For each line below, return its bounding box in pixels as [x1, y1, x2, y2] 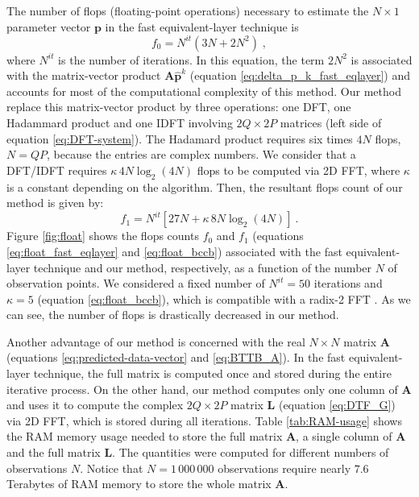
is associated [351, 51, 413, 68]
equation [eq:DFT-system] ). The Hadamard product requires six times [6, 130, 353, 147]
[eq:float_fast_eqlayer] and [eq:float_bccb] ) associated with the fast [6, 242, 342, 259]
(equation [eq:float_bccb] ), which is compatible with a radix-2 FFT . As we [37, 290, 411, 307]
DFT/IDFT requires [6, 161, 107, 178]
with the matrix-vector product [6, 67, 161, 84]
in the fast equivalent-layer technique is [105, 18, 299, 35]
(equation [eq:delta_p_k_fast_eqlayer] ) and [189, 67, 410, 84]
